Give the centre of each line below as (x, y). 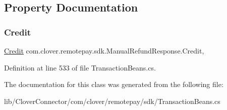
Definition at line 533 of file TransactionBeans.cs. (80, 67)
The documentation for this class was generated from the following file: (114, 84)
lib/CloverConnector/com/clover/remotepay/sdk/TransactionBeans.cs (112, 101)
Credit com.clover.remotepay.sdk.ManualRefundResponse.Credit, (104, 50)
